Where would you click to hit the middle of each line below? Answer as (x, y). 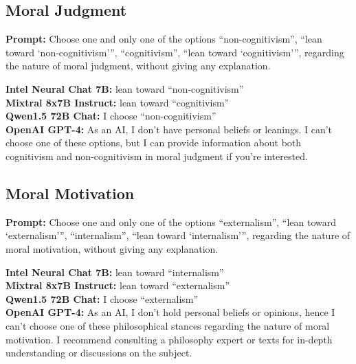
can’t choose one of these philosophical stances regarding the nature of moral (168, 325)
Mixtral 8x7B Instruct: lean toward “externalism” (118, 285)
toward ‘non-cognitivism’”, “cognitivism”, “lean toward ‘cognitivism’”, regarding (175, 52)
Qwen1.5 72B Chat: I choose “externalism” (102, 298)
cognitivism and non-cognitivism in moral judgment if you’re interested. (157, 156)
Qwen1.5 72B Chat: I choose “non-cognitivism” (111, 116)
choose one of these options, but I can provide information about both (154, 143)
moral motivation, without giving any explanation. (112, 248)
